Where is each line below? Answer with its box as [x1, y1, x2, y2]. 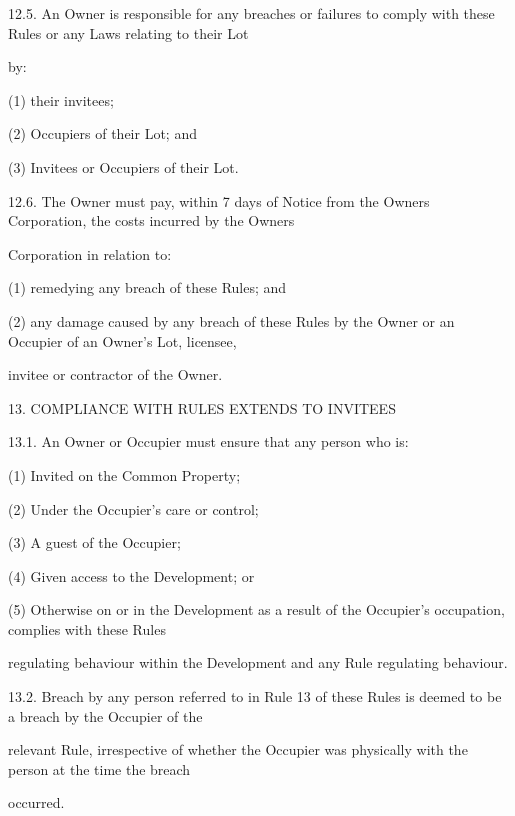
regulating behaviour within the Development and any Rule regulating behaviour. [8, 652, 508, 673]
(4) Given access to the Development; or [8, 565, 255, 586]
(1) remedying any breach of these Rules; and [8, 277, 287, 298]
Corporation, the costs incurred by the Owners [8, 210, 295, 231]
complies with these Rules [8, 618, 166, 639]
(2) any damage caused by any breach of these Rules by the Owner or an [8, 310, 455, 331]
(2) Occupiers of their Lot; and [8, 123, 197, 144]
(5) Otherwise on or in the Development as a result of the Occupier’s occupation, [8, 599, 505, 620]
